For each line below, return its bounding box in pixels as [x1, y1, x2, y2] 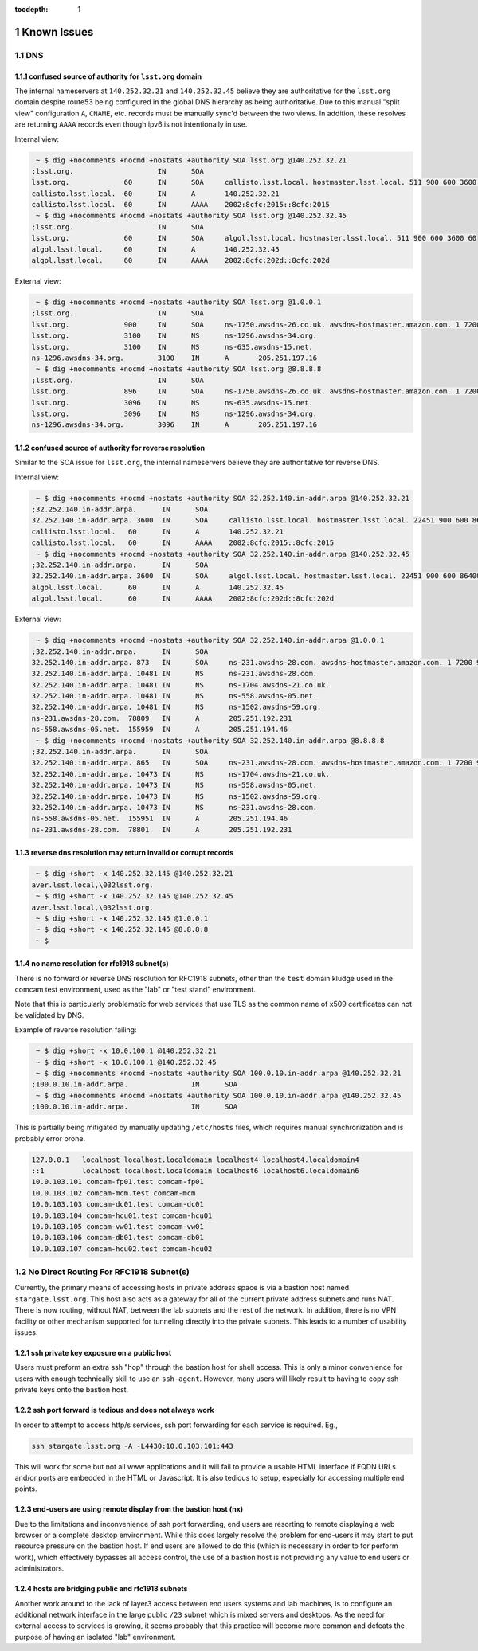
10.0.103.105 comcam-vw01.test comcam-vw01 [31, 1222, 205, 1230]
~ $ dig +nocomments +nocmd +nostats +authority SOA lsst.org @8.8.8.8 [36, 365, 322, 374]
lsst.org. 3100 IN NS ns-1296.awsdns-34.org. [31, 331, 318, 340]
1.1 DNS [14, 49, 44, 61]
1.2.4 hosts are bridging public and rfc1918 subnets [14, 1584, 188, 1594]
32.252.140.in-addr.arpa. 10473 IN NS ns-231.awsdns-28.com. [31, 803, 318, 812]
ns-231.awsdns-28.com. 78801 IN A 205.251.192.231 [31, 825, 292, 834]
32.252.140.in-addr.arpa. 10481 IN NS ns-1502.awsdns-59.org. [31, 702, 322, 712]
